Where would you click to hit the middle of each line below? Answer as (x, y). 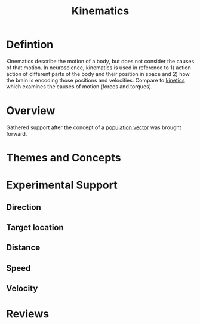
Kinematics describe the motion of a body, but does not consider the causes (100, 61)
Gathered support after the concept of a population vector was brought (94, 127)
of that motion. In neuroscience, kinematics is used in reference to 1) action (99, 68)
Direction (24, 207)
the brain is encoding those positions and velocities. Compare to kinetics (96, 80)
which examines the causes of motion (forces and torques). (79, 86)
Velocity (22, 288)
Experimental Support (62, 185)
